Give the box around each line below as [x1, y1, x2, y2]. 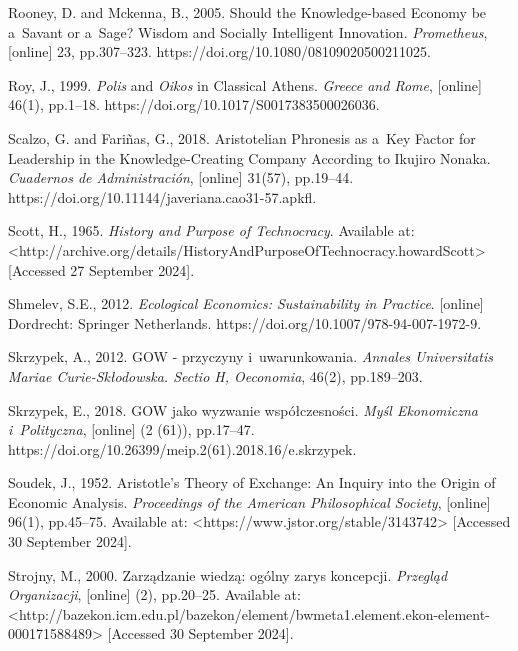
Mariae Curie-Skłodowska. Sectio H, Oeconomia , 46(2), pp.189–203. [8, 365, 423, 386]
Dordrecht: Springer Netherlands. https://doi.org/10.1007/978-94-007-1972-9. [8, 312, 482, 333]
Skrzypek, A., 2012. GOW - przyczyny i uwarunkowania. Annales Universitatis [8, 346, 493, 367]
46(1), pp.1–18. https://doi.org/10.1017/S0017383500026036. [8, 94, 380, 115]
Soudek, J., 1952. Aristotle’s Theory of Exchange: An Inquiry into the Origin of [8, 472, 496, 493]
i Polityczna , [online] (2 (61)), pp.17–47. [8, 419, 255, 440]
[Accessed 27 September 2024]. [8, 259, 195, 280]
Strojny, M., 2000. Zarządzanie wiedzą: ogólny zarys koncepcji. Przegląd [8, 564, 448, 585]
